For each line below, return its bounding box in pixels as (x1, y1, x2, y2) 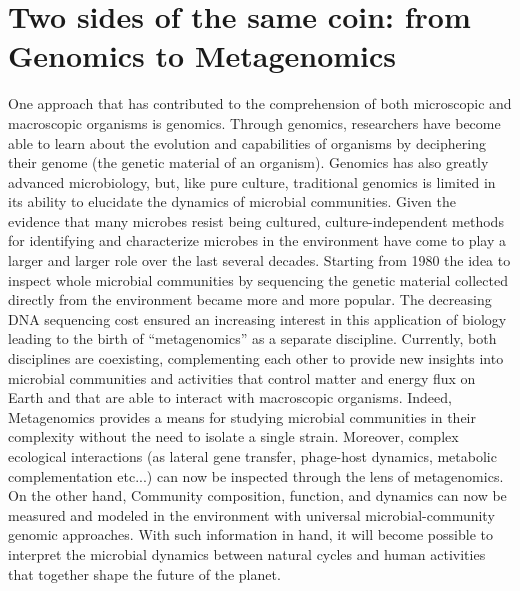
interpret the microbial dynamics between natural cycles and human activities (8, 543, 486, 564)
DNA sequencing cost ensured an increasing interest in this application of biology (8, 308, 507, 329)
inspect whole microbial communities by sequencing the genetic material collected (8, 269, 508, 290)
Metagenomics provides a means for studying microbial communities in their (8, 406, 476, 427)
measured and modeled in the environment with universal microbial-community (8, 504, 495, 525)
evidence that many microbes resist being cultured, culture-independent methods (8, 210, 504, 231)
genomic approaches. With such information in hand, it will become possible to (8, 524, 493, 545)
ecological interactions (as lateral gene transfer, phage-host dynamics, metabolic (8, 446, 497, 466)
